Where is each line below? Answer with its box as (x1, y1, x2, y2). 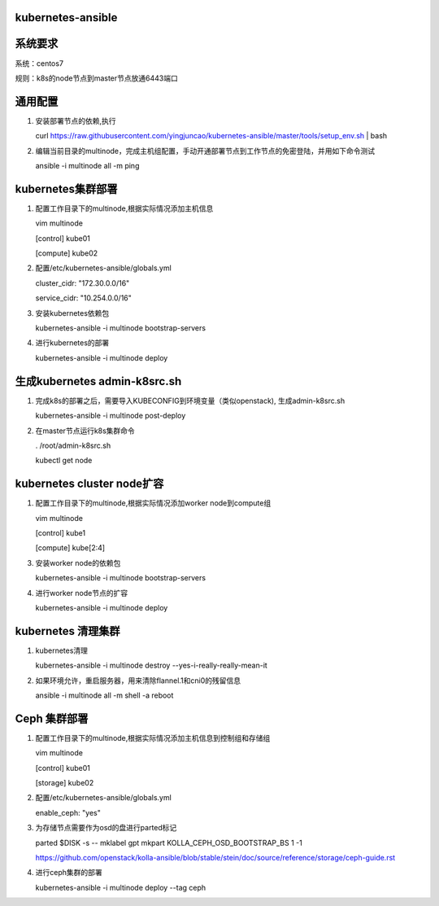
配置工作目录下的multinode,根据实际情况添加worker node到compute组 (35, 498, 272, 508)
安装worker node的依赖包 (35, 558, 121, 567)
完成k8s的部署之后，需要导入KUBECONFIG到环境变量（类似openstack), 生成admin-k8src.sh (35, 396, 346, 405)
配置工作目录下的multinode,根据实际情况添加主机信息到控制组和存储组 (35, 733, 271, 742)
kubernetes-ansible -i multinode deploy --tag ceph (35, 882, 206, 892)
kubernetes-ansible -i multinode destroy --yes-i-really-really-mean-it (35, 660, 267, 671)
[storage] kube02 (35, 778, 94, 788)
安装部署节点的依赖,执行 (35, 116, 117, 125)
